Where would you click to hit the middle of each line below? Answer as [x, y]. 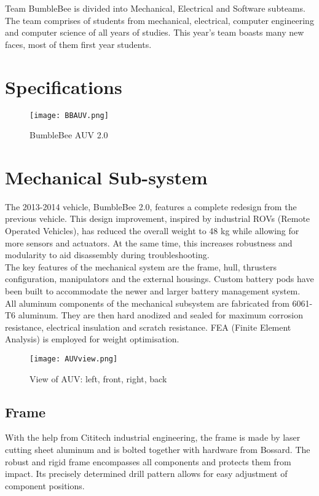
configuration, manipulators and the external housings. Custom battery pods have [159, 279]
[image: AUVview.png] [74, 359]
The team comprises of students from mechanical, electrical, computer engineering [159, 20]
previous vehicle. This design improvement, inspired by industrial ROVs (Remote [158, 218]
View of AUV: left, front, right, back [98, 378]
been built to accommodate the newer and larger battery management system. [153, 291]
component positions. [45, 485]
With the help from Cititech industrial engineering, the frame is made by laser [153, 437]
